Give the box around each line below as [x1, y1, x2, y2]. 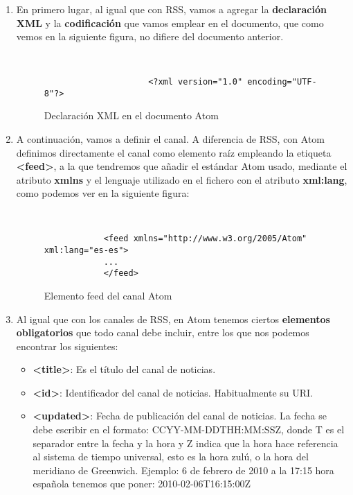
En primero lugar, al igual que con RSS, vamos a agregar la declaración [16, 2, 327, 16]
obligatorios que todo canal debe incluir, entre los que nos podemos [16, 325, 309, 340]
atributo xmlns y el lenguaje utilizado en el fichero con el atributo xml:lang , [16, 172, 347, 186]
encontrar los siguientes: [16, 338, 118, 353]
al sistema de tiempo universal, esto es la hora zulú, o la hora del [33, 449, 309, 464]
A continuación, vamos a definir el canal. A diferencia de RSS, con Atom [16, 132, 325, 146]
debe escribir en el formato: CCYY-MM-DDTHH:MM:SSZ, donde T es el [33, 422, 345, 437]
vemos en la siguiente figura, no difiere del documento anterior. [16, 29, 284, 44]
